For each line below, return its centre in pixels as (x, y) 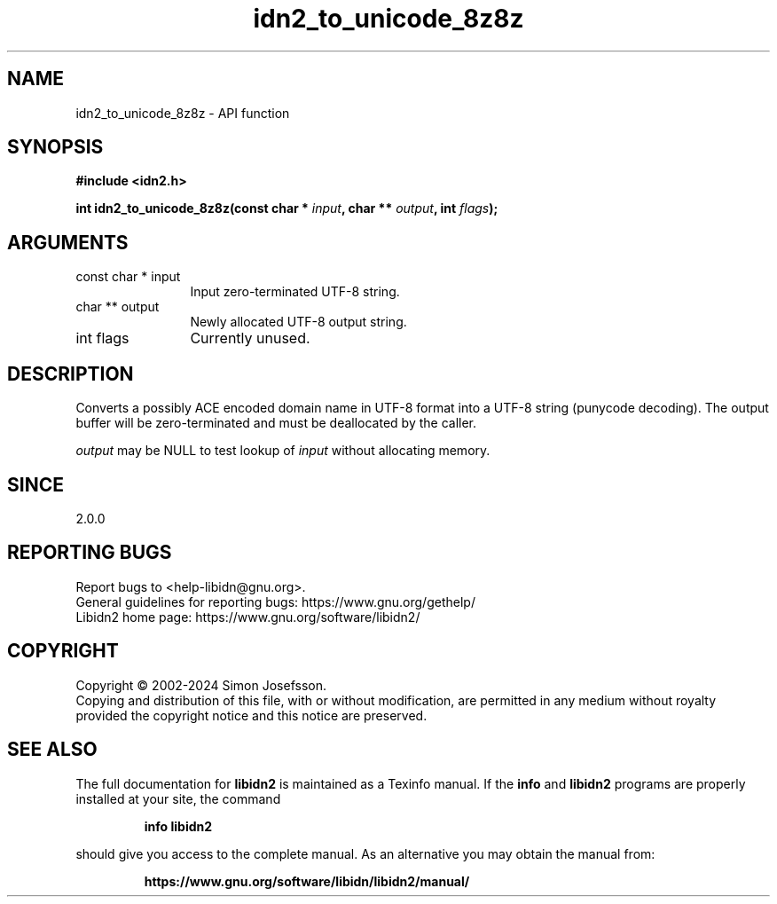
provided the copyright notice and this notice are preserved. (251, 715)
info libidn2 (178, 826)
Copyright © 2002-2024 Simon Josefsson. (201, 685)
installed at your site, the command (178, 798)
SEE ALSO (52, 750)
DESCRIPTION (71, 373)
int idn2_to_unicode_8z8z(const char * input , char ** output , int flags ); (287, 208)
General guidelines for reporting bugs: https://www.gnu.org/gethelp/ (275, 601)
